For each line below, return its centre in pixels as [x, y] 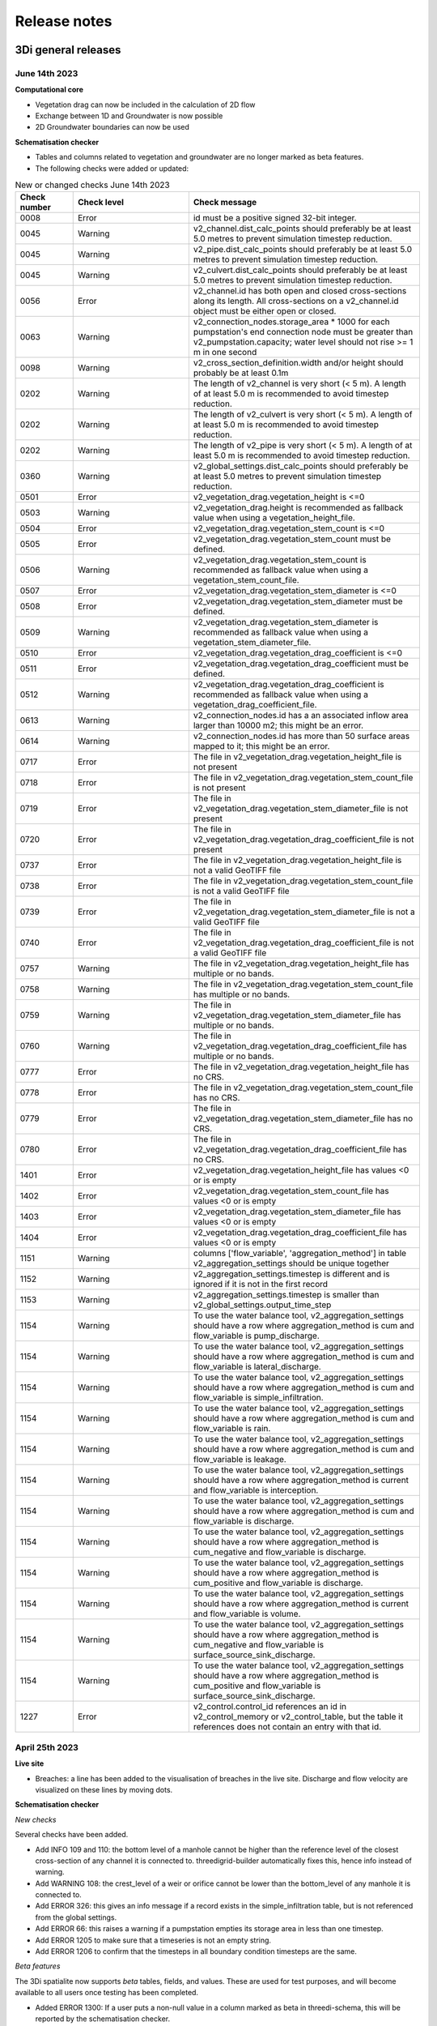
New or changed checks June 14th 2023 [92, 185]
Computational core [49, 90]
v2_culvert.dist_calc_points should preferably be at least [300, 270]
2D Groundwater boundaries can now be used [112, 127]
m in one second [225, 353]
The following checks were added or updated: [112, 168]
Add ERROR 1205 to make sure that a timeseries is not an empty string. [153, 1940]
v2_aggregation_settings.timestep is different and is [291, 1274]
